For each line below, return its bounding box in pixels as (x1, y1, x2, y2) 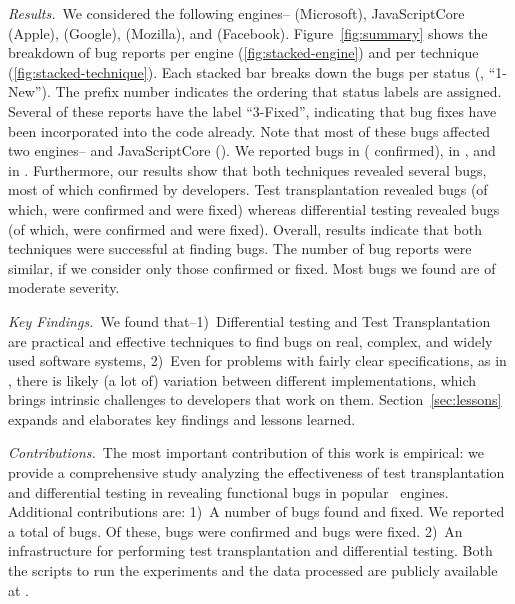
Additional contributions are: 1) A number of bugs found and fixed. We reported (8, 501, 505, 522)
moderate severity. (8, 277, 120, 298)
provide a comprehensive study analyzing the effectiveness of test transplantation (8, 462, 505, 483)
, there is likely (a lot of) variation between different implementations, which (8, 369, 477, 390)
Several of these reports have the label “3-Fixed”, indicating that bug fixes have (8, 100, 497, 121)
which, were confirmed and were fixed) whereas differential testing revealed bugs (8, 198, 500, 219)
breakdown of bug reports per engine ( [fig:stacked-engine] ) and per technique (8, 42, 479, 63)
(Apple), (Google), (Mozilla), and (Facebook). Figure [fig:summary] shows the (8, 22, 488, 43)
